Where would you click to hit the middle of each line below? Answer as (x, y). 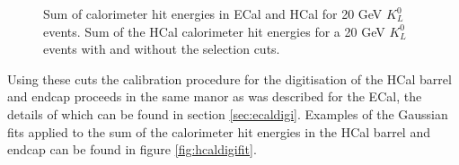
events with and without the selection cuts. (162, 49)
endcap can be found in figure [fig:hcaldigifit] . (132, 149)
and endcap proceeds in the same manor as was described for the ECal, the (215, 96)
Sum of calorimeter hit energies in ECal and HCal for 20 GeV (213, 13)
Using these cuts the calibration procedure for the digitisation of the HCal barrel (229, 78)
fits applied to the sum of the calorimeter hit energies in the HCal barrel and (219, 131)
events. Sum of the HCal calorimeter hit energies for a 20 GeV (214, 31)
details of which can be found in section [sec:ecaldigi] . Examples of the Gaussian (228, 113)
